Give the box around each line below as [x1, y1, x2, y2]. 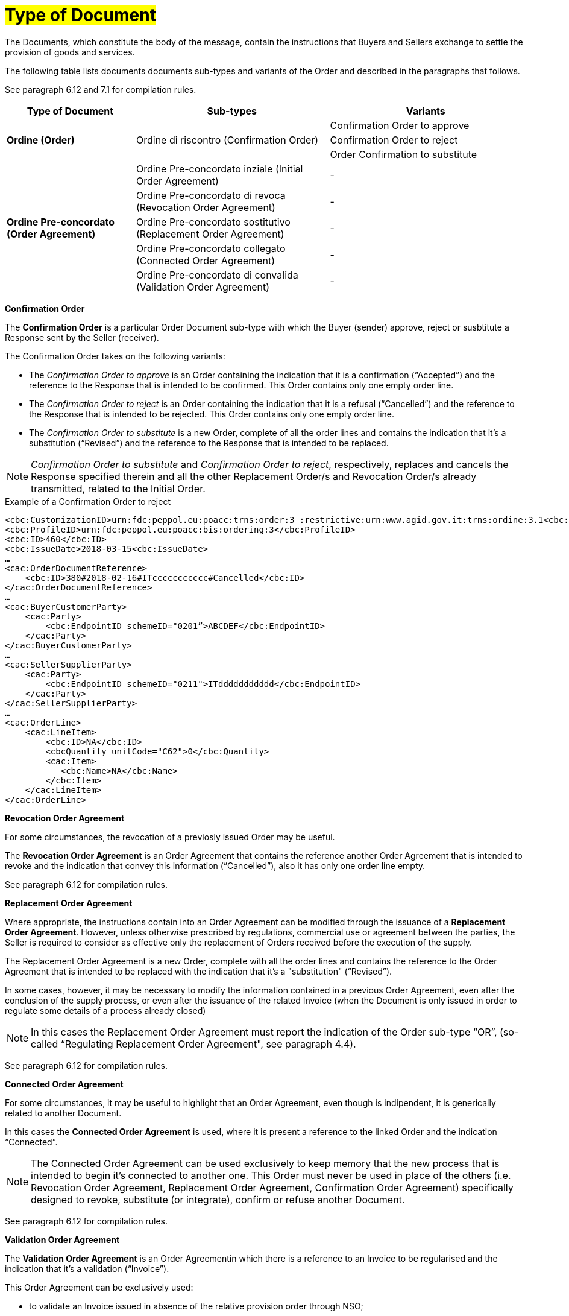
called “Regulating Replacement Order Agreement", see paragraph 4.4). [31, 1037, 356, 1050]
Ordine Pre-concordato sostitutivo [136, 215, 291, 228]
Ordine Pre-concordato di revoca [136, 189, 286, 201]
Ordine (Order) [7, 133, 75, 146]
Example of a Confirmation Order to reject [5, 496, 171, 507]
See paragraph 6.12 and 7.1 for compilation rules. [5, 84, 196, 95]
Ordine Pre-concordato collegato [136, 242, 286, 255]
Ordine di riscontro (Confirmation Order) [136, 133, 319, 146]
